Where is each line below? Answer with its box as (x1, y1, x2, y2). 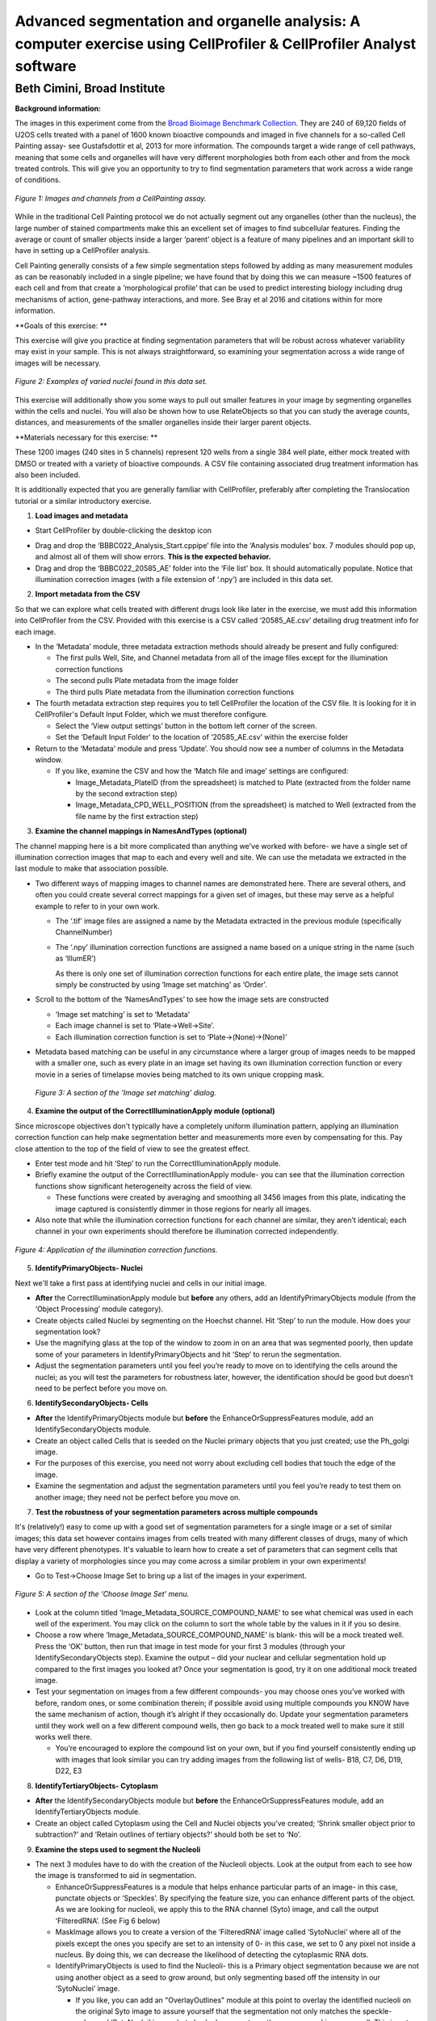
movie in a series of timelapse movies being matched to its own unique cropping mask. (35, 1070, 325, 1079)
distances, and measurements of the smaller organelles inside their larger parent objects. (15, 417, 312, 428)
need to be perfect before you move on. (35, 1383, 169, 1394)
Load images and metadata (35, 511, 128, 521)
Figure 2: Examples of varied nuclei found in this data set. (15, 377, 208, 386)
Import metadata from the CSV (35, 589, 140, 599)
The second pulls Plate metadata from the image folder (55, 676, 239, 686)
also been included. (15, 470, 81, 479)
